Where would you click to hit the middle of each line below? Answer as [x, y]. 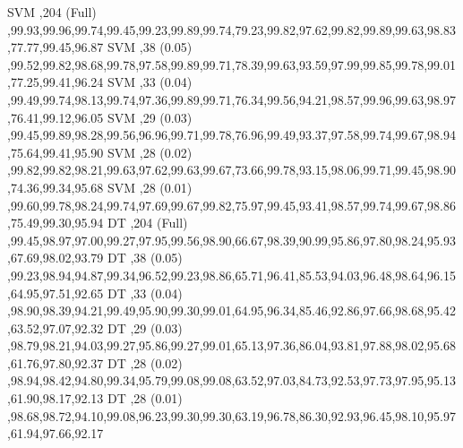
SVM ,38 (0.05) [150, 47]
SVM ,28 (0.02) [150, 152]
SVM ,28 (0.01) [150, 187]
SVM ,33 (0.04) [150, 82]
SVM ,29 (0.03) [150, 117]
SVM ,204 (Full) [52, 12]
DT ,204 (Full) [148, 223]
